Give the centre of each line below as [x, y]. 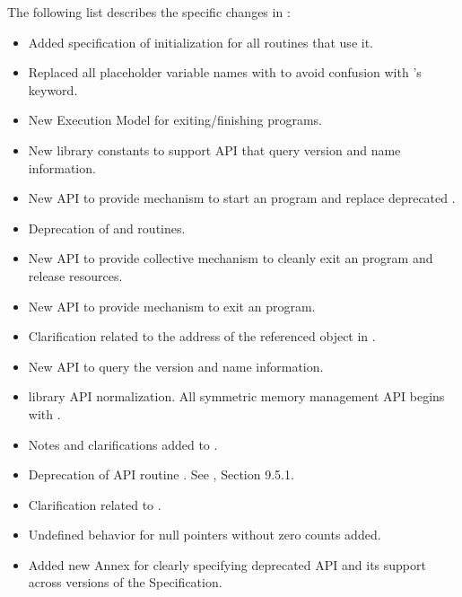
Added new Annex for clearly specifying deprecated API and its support [227, 564]
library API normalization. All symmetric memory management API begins [236, 396]
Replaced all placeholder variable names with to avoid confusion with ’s [225, 72]
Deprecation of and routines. [107, 228]
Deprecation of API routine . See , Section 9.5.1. [161, 474]
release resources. [75, 275]
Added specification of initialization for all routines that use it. [200, 42]
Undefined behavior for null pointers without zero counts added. [205, 535]
